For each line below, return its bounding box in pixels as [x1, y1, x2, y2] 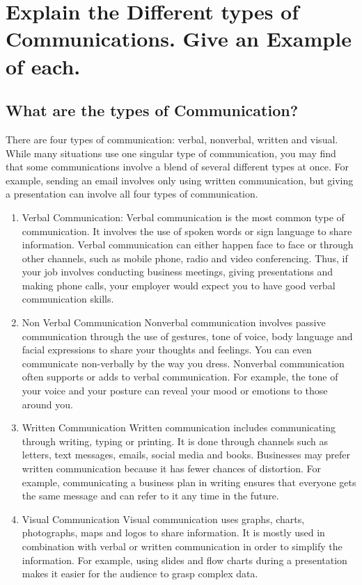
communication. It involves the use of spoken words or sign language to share [22, 223, 352, 238]
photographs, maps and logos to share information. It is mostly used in [22, 525, 325, 540]
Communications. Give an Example [6, 24, 352, 53]
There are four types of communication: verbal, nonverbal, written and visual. [6, 131, 338, 146]
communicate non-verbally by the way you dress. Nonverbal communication [22, 355, 345, 370]
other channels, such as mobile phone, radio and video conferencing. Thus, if [22, 250, 348, 265]
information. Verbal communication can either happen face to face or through [22, 237, 354, 252]
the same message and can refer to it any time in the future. [22, 488, 279, 503]
